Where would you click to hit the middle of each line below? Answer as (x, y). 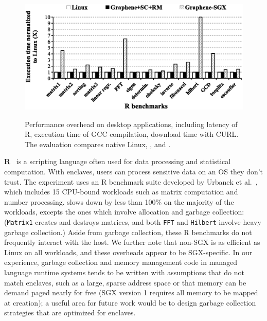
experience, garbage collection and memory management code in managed (121, 262)
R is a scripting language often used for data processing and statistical (118, 161)
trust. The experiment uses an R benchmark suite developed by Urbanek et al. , (131, 181)
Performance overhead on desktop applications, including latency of (131, 124)
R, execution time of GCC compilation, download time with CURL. (132, 134)
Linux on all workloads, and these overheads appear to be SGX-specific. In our (128, 252)
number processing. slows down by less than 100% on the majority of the (119, 201)
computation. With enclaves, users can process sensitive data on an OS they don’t (134, 171)
